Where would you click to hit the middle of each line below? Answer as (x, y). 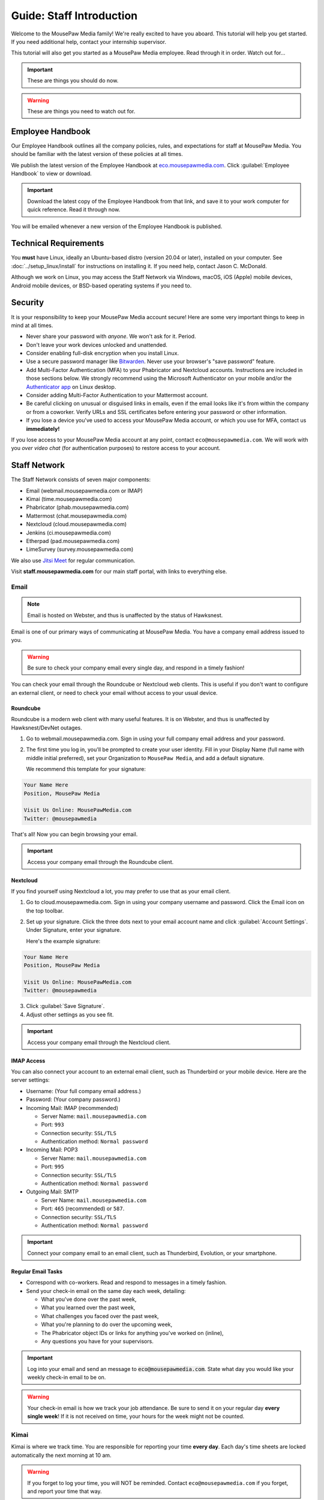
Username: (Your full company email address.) (83, 1091)
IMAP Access (28, 1060)
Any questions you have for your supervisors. (97, 1341)
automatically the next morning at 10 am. (61, 1455)
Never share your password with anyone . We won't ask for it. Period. (111, 337)
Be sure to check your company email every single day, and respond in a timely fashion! (136, 668)
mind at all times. (32, 325)
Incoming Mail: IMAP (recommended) (72, 1108)
